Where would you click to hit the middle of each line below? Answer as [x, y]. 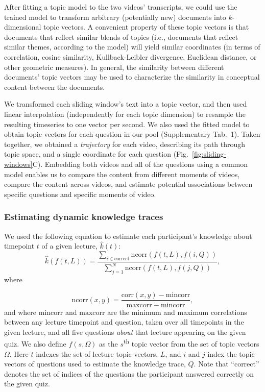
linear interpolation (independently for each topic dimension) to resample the [125, 114]
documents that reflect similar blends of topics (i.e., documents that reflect [121, 36]
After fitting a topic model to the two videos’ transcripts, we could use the [121, 7]
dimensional [23, 27]
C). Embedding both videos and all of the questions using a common [140, 164]
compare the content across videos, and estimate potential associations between [128, 184]
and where [20, 312]
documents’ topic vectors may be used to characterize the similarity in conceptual [132, 77]
